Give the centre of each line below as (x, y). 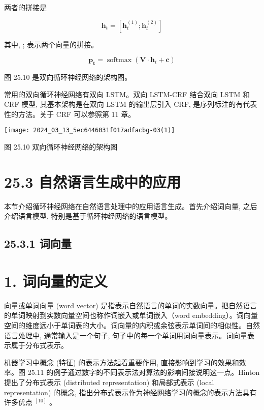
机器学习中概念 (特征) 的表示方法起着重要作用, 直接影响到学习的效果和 (122, 362)
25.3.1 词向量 (38, 243)
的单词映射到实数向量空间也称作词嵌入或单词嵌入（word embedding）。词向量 (131, 315)
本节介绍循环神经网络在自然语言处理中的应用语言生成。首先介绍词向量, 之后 (131, 206)
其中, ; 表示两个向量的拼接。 (51, 44)
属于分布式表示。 (39, 345)
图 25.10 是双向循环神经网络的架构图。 (68, 77)
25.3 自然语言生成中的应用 (92, 181)
